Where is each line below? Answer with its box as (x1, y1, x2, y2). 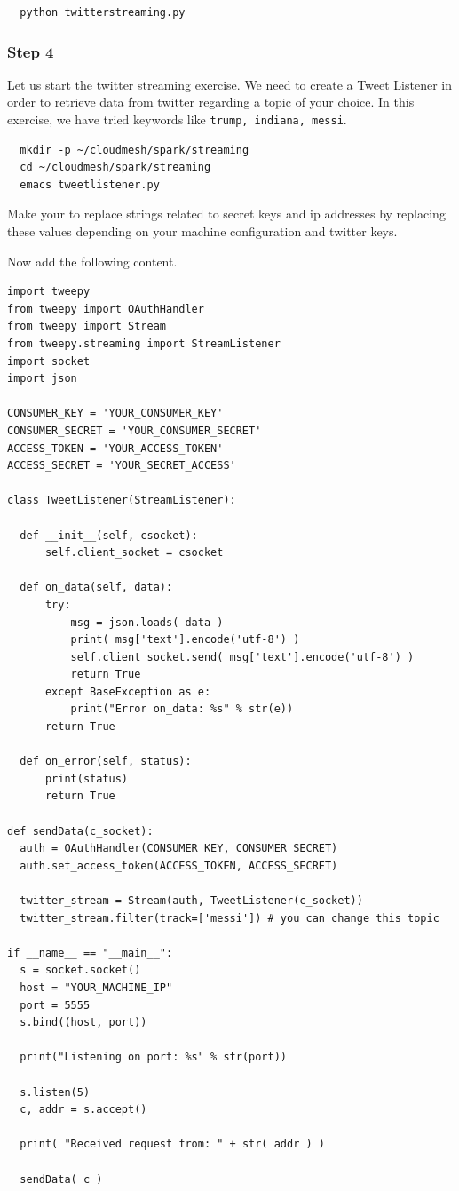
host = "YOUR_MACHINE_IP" (20, 981, 173, 994)
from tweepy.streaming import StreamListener (7, 337, 281, 350)
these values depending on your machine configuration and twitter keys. (7, 222, 398, 241)
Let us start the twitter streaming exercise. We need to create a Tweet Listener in (7, 75, 453, 93)
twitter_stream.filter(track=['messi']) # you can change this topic (20, 911, 439, 925)
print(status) (44, 772, 129, 785)
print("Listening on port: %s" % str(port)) (20, 1051, 287, 1064)
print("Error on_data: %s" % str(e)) (70, 703, 294, 716)
